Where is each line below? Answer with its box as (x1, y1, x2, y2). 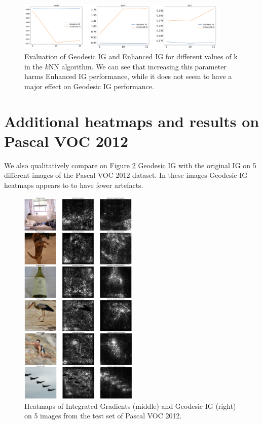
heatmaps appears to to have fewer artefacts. (4, 179, 143, 190)
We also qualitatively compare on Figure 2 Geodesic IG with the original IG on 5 (4, 160, 256, 170)
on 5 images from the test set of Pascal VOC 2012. (24, 410, 182, 421)
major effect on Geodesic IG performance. (24, 81, 154, 91)
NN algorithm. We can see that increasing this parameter (48, 61, 227, 71)
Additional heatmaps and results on (4, 110, 259, 131)
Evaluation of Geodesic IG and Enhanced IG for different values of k (24, 51, 238, 62)
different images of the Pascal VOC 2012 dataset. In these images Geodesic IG (4, 170, 248, 180)
